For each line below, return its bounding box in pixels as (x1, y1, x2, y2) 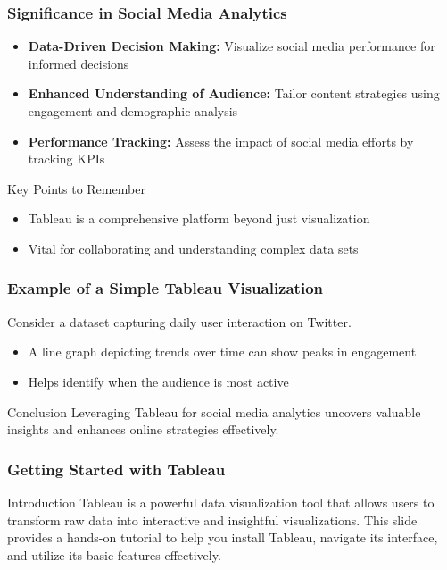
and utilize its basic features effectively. (7, 545, 221, 564)
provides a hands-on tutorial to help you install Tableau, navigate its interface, (7, 528, 438, 547)
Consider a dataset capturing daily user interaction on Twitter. (7, 312, 352, 331)
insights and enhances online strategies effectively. (7, 420, 279, 439)
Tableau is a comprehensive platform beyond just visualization (28, 209, 370, 228)
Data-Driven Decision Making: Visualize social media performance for (28, 37, 435, 55)
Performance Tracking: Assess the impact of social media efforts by (28, 131, 414, 150)
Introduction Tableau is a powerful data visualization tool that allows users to (7, 492, 435, 511)
